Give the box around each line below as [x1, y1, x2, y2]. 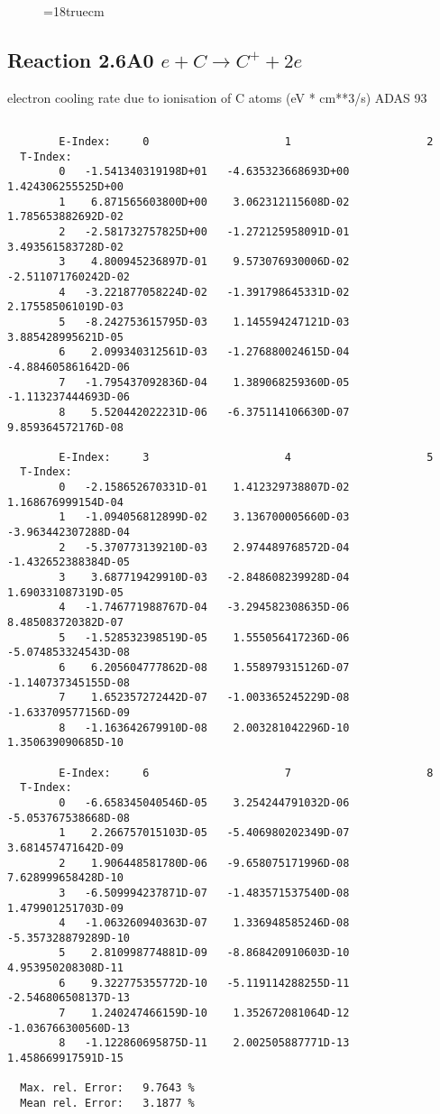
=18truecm [43, 2, 105, 20]
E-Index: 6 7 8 [59, 766, 434, 779]
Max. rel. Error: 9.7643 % [20, 1082, 195, 1095]
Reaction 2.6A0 [7, 45, 154, 73]
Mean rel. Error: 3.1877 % [20, 1097, 195, 1110]
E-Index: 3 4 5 [59, 450, 434, 464]
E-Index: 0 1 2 [59, 135, 434, 149]
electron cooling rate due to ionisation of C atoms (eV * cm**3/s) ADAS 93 [7, 87, 427, 106]
